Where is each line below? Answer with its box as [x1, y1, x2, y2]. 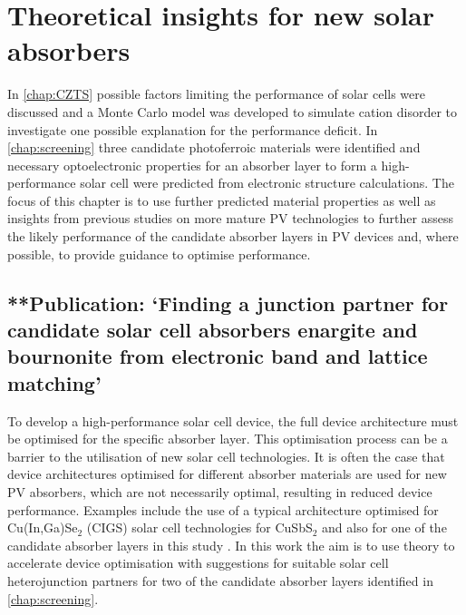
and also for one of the [322, 518, 447, 537]
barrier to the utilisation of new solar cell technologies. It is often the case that [7, 446, 445, 465]
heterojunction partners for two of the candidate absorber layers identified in [7, 571, 433, 590]
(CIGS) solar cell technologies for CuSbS [86, 518, 313, 537]
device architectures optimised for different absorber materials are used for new [7, 464, 447, 483]
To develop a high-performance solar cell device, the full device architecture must [7, 411, 459, 430]
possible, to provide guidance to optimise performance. [7, 244, 311, 263]
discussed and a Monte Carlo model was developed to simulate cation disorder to [7, 102, 457, 121]
